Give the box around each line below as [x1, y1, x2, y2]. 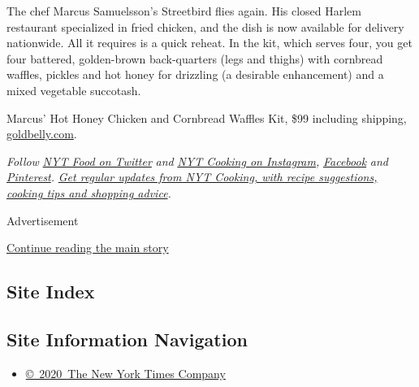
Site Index [6, 279, 95, 304]
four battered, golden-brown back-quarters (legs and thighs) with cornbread [6, 50, 383, 67]
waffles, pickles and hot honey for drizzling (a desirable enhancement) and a [6, 66, 384, 83]
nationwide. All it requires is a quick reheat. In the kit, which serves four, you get [6, 34, 413, 51]
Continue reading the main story [6, 239, 169, 256]
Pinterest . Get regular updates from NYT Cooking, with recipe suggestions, [6, 168, 378, 185]
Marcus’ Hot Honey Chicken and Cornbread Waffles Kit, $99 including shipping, [6, 109, 407, 126]
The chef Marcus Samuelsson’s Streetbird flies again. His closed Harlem [6, 2, 361, 19]
